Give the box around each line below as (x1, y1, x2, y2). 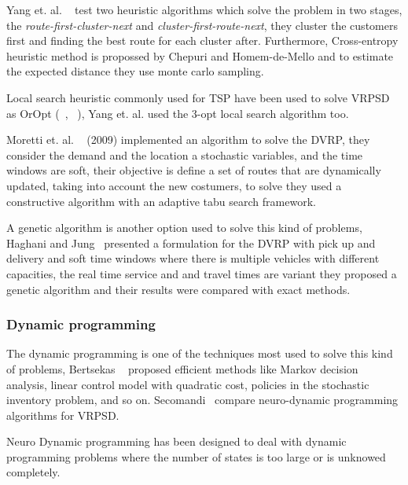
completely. (6, 464, 61, 480)
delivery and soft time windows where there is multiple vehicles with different (6, 250, 380, 266)
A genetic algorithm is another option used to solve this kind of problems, (6, 219, 362, 236)
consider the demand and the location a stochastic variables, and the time (6, 146, 363, 163)
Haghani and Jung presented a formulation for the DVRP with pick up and (6, 234, 376, 251)
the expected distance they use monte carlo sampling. (6, 63, 264, 79)
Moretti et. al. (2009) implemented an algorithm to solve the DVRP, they (6, 131, 370, 148)
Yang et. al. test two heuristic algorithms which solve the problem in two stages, (6, 2, 402, 17)
